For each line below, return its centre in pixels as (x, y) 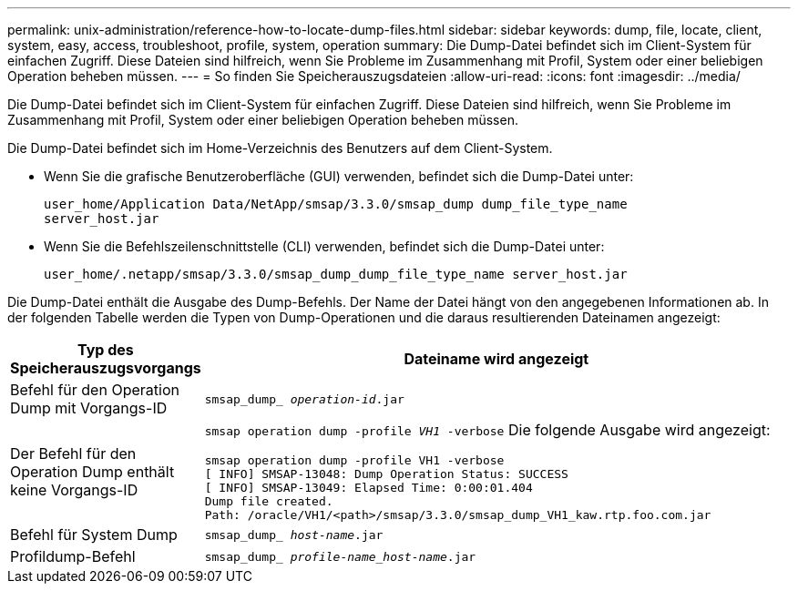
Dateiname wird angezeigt (496, 359)
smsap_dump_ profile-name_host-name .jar (340, 556)
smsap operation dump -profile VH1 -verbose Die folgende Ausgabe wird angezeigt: (487, 430)
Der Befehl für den (73, 453)
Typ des (105, 350)
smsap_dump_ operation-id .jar (304, 399)
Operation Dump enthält (92, 471)
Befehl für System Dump (94, 535)
